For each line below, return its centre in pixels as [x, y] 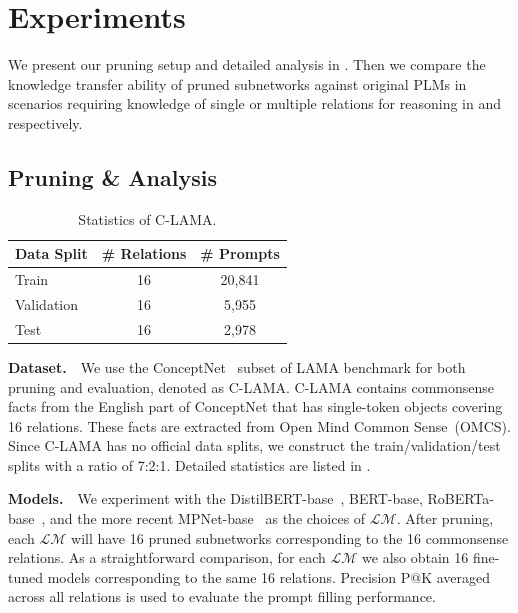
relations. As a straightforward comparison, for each [167, 557]
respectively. [45, 122]
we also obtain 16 [415, 557]
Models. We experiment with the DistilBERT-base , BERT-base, [215, 498]
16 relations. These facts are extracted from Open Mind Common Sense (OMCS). [259, 425]
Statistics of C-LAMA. [147, 218]
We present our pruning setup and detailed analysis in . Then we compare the [247, 64]
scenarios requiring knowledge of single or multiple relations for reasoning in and [255, 103]
